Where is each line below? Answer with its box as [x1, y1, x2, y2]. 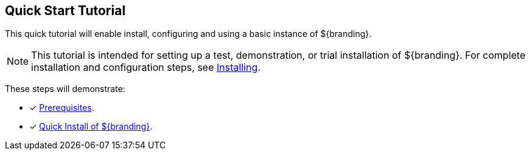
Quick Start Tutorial [5, 3, 126, 18]
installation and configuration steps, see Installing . [31, 61, 260, 74]
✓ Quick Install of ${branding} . [29, 121, 153, 132]
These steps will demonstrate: [5, 84, 125, 94]
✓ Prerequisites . [29, 102, 94, 113]
